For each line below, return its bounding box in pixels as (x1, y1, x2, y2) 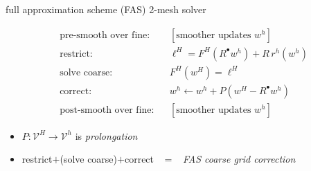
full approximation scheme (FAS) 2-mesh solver (6, 2, 206, 16)
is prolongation (75, 128, 138, 143)
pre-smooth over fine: (60, 30, 150, 40)
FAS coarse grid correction (183, 152, 296, 166)
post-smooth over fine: (60, 105, 154, 115)
